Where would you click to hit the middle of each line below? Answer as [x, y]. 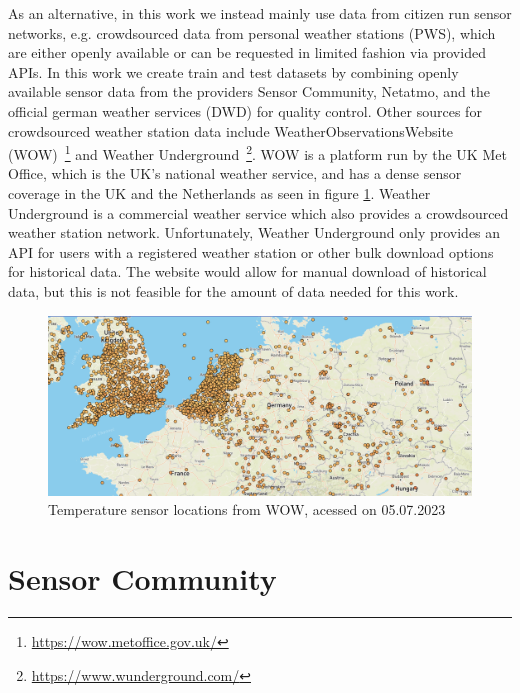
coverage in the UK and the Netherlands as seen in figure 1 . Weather [219, 193]
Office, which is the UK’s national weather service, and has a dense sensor [235, 173]
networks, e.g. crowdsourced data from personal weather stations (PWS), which [252, 32]
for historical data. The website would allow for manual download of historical [247, 271]
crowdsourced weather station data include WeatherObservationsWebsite [231, 130]
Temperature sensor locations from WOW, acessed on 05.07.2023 [247, 509]
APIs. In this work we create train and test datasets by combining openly [233, 71]
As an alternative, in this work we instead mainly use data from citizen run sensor [260, 13]
